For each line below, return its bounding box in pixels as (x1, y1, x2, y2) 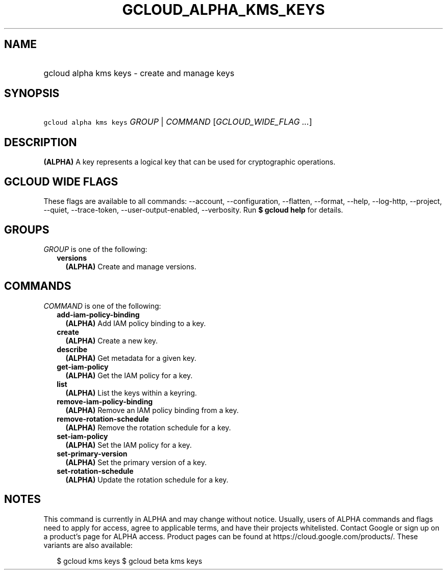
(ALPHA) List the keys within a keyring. (65, 388, 197, 397)
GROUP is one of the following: (43, 244, 147, 254)
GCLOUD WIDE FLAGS (4, 175, 118, 188)
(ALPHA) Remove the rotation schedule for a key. (65, 423, 231, 432)
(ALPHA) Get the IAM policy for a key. (65, 371, 193, 380)
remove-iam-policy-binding (57, 397, 153, 406)
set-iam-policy (57, 431, 108, 441)
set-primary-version (57, 449, 128, 458)
